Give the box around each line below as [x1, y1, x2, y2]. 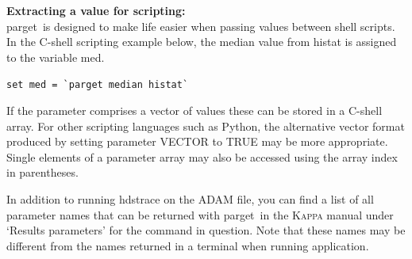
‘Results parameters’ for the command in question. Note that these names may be [6, 222, 406, 238]
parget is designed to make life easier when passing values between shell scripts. [6, 17, 395, 34]
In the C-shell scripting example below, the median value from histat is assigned [6, 33, 397, 50]
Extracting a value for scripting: [6, 2, 186, 18]
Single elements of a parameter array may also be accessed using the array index [6, 148, 398, 165]
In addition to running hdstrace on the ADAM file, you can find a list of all [6, 191, 374, 207]
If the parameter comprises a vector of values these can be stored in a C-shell [6, 102, 383, 119]
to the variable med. [6, 48, 105, 65]
